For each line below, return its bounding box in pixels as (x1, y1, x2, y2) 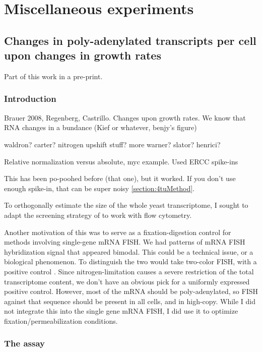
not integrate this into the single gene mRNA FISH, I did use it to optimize (4, 306, 238, 316)
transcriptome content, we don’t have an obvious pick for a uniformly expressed (4, 276, 250, 286)
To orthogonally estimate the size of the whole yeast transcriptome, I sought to (4, 200, 248, 210)
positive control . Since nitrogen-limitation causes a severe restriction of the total (4, 266, 254, 276)
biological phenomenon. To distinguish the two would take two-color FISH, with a (4, 256, 257, 267)
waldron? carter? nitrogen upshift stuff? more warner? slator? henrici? (4, 139, 221, 149)
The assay (4, 337, 45, 349)
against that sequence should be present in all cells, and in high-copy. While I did (4, 296, 255, 306)
